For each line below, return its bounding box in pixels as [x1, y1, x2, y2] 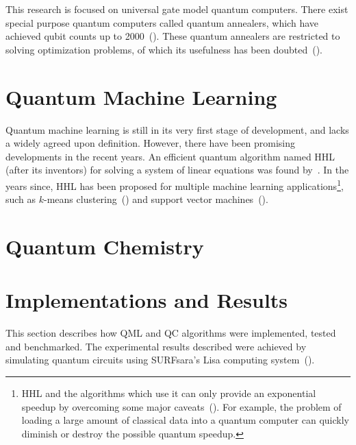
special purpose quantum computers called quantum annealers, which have [5, 15, 318, 29]
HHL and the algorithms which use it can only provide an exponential [21, 386, 316, 400]
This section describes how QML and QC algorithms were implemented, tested [5, 326, 336, 340]
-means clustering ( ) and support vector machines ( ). [44, 192, 268, 206]
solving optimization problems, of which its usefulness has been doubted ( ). [5, 42, 322, 56]
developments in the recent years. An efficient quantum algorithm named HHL [5, 149, 335, 163]
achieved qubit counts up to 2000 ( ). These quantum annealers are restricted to [5, 29, 340, 43]
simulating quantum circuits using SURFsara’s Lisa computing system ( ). [5, 352, 315, 367]
